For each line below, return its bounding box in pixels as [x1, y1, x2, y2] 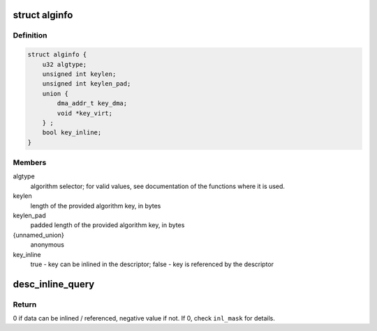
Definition [13, 31, 47, 40]
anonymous [30, 240, 64, 249]
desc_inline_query [13, 278, 95, 290]
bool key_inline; [42, 129, 102, 137]
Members [13, 157, 47, 167]
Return [13, 300, 37, 309]
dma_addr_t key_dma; [57, 100, 128, 107]
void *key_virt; [57, 109, 113, 117]
